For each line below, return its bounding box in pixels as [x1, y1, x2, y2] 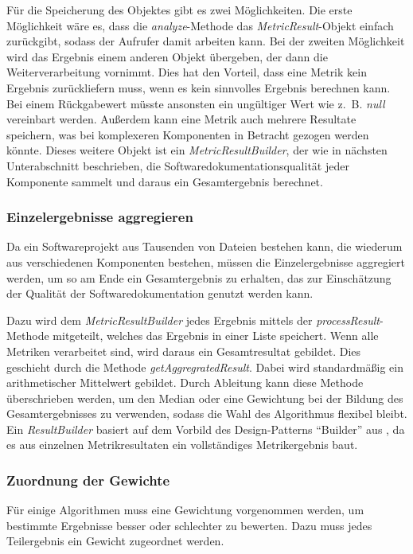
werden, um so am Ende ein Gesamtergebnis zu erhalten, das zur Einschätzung [6, 269, 392, 286]
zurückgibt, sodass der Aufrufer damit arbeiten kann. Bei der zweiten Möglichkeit [6, 33, 405, 49]
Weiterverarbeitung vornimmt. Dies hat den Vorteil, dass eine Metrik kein [6, 64, 367, 80]
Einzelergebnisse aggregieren [6, 207, 193, 227]
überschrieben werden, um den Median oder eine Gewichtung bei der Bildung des [6, 389, 403, 406]
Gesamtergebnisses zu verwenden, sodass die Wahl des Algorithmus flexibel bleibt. [6, 405, 407, 422]
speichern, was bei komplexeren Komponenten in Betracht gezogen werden [6, 126, 369, 142]
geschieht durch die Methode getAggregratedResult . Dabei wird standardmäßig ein [6, 358, 403, 375]
